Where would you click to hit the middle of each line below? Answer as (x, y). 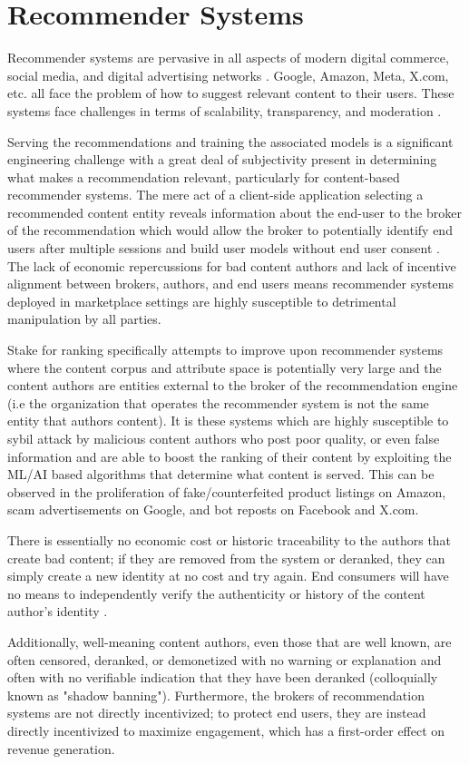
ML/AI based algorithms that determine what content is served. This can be (221, 474)
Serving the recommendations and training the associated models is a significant (230, 141)
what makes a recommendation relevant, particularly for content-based (204, 176)
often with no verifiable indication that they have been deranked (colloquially (223, 677)
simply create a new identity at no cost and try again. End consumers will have (228, 576)
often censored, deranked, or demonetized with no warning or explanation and (225, 659)
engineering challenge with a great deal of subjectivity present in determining (222, 159)
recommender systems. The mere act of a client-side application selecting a (215, 195)
